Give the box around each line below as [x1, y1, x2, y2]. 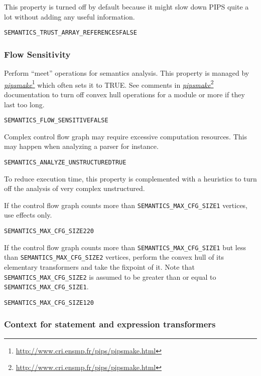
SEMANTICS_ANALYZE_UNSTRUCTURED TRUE [4, 158, 126, 166]
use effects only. [4, 210, 52, 220]
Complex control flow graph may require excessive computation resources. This [4, 131, 247, 141]
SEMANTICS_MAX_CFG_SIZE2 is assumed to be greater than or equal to [4, 271, 216, 282]
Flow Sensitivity [4, 48, 71, 60]
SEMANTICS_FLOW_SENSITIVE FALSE [4, 117, 108, 124]
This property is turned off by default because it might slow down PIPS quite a [4, 2, 249, 12]
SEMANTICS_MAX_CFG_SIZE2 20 [4, 228, 94, 235]
